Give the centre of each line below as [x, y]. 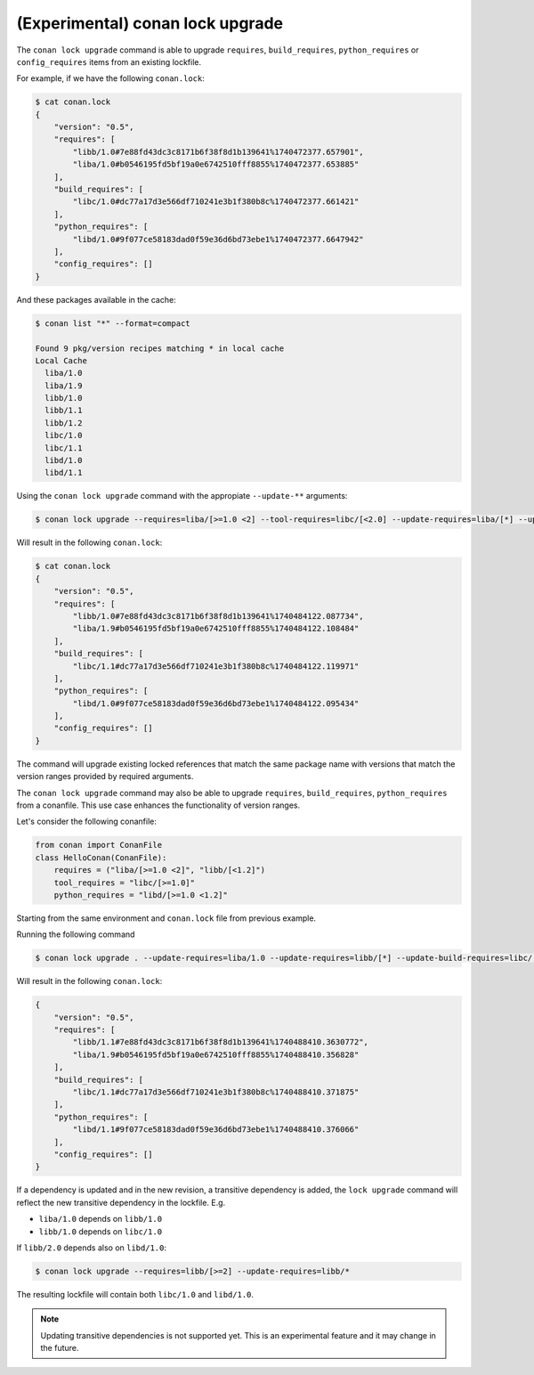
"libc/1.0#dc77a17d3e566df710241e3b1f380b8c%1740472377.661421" [216, 202]
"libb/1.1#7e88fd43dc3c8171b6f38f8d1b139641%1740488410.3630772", [221, 1042]
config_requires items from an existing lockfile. [109, 61]
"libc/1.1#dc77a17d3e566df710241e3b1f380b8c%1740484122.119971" [216, 666]
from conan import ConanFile [99, 845]
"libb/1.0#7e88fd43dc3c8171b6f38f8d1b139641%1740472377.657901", [218, 152]
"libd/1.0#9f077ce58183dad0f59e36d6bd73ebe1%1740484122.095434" [216, 703]
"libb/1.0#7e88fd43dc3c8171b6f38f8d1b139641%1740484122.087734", [218, 616]
